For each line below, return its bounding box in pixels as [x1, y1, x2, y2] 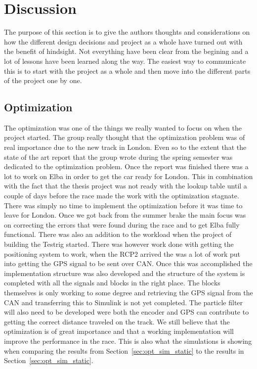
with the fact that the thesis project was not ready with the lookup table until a [4, 181, 247, 191]
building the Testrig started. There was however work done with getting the [4, 239, 234, 249]
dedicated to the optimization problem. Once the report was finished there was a [4, 161, 249, 172]
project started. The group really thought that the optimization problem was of [4, 132, 245, 142]
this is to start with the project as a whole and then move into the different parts [4, 65, 251, 76]
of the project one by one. [4, 75, 82, 86]
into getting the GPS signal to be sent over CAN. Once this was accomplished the [4, 258, 253, 269]
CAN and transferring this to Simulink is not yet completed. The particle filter [4, 297, 243, 307]
